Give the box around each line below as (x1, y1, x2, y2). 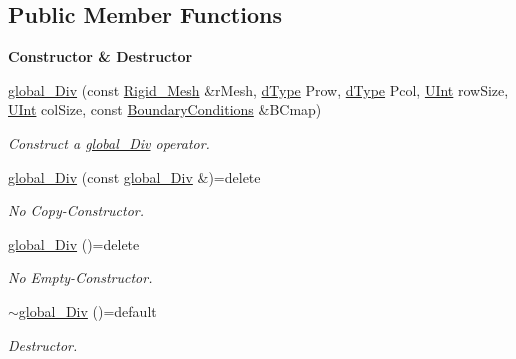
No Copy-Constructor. (8, 200, 145, 221)
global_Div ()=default (18, 300, 157, 321)
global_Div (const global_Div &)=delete (8, 166, 261, 187)
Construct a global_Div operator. (8, 132, 210, 153)
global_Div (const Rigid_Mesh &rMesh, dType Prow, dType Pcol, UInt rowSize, (8, 79, 509, 100)
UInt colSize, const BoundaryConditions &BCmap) (8, 99, 322, 120)
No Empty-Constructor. (8, 267, 153, 288)
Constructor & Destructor (8, 46, 193, 67)
